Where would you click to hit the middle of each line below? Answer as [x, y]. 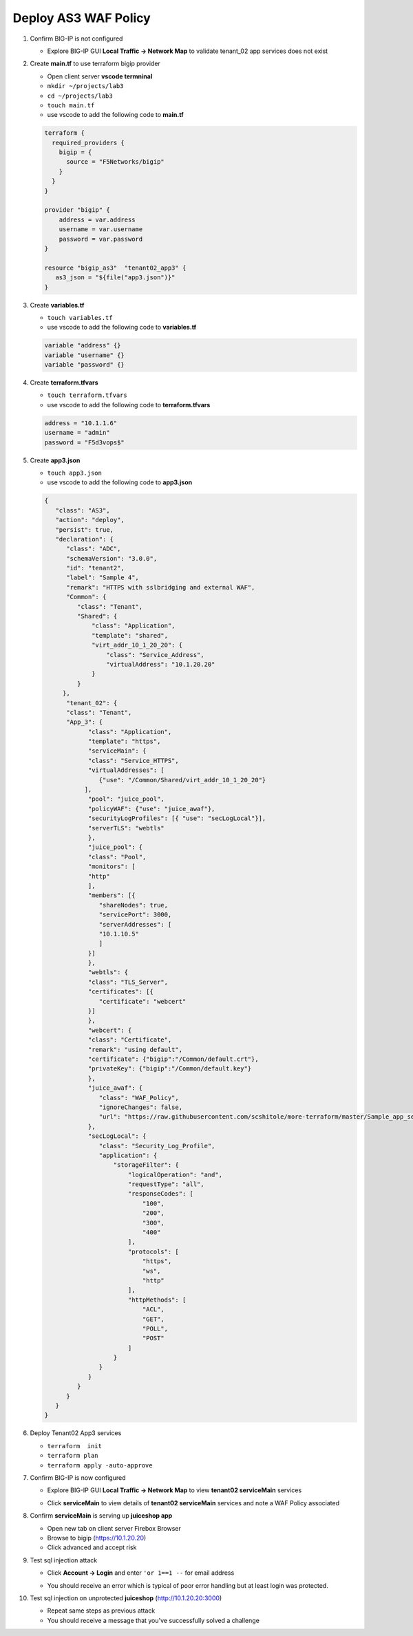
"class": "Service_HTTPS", [133, 761]
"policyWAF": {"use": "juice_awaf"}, [151, 809]
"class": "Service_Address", [155, 655]
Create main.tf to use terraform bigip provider [95, 64]
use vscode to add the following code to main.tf [115, 115]
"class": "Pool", [117, 857]
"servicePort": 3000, [135, 915]
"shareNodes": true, [134, 905]
